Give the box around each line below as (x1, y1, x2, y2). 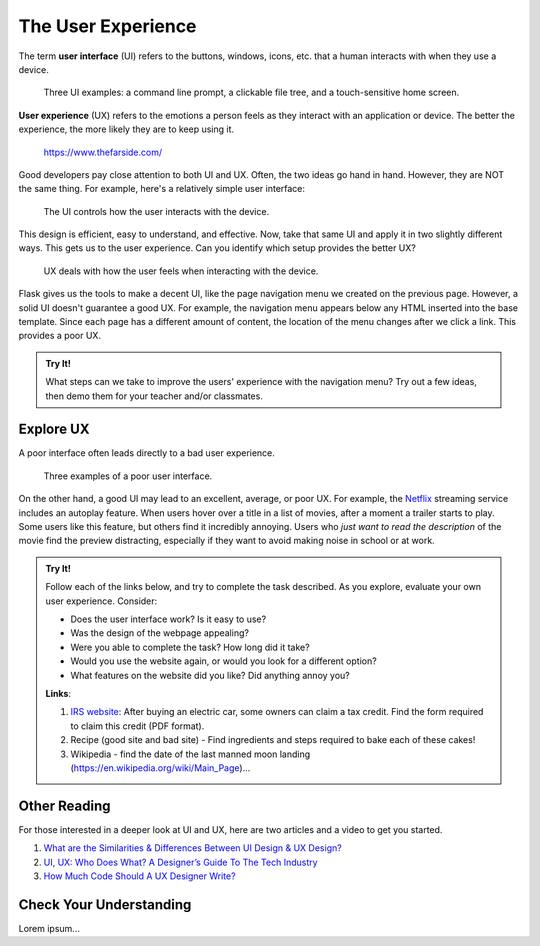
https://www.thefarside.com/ (43, 146, 163, 158)
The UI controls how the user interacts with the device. (43, 205, 270, 217)
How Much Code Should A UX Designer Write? (43, 870, 236, 882)
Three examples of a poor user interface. (43, 470, 213, 482)
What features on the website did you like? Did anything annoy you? (70, 669, 350, 681)
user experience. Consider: (45, 595, 158, 607)
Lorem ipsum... (18, 922, 80, 934)
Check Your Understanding (18, 896, 192, 913)
